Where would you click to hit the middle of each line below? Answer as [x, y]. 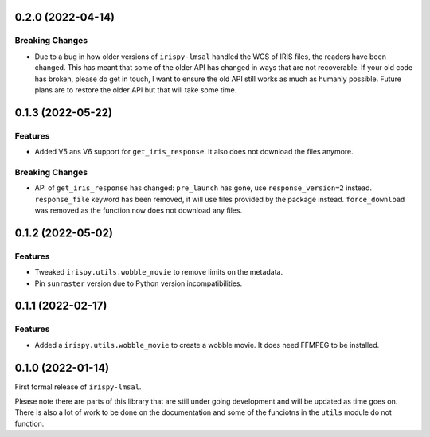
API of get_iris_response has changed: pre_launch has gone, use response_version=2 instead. [203, 188]
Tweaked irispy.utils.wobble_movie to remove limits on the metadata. [158, 272]
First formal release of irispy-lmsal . [78, 387]
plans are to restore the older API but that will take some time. [136, 90]
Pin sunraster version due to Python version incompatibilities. [139, 283]
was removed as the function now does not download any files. [139, 210]
